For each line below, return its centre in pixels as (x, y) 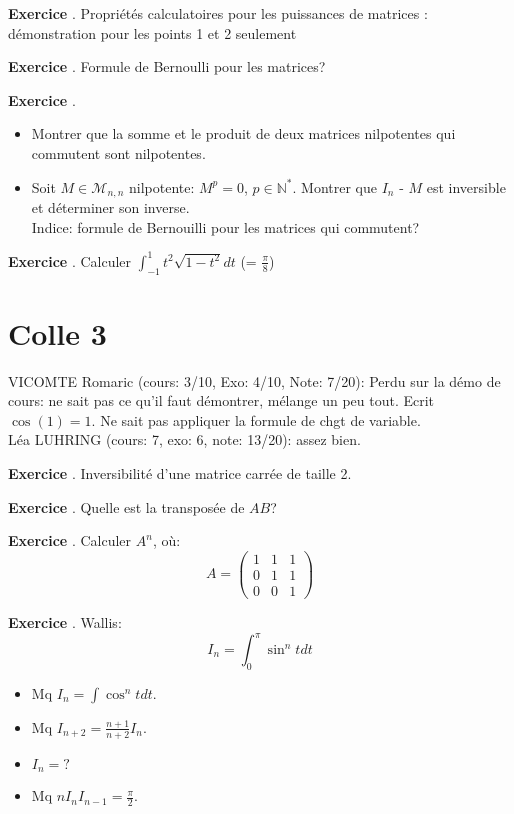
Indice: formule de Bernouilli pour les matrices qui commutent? (225, 226)
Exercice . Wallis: (65, 621)
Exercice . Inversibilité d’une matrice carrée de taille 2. (180, 473)
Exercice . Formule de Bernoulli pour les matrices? (167, 66)
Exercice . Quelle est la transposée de (126, 506)
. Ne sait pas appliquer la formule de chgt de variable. (256, 419)
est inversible (466, 186)
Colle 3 (57, 332)
